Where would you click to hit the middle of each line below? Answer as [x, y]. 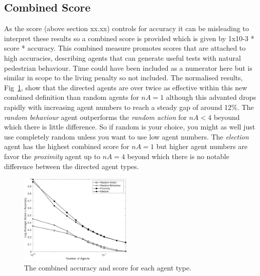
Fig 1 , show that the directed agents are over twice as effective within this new [126, 87]
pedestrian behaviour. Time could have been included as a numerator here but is [128, 67]
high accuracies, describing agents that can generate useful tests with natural [122, 57]
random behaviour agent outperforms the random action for [95, 117]
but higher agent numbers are [202, 146]
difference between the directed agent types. [72, 166]
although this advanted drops [211, 97]
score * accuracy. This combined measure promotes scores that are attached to [125, 48]
